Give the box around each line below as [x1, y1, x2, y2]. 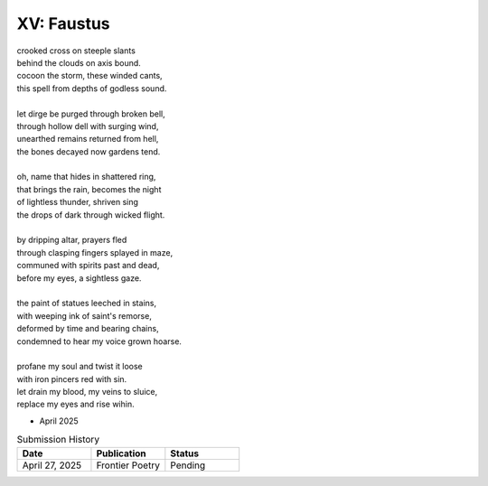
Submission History [16, 434, 99, 446]
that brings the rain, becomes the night [16, 183, 162, 194]
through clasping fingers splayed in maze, [16, 247, 174, 257]
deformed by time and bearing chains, [16, 323, 159, 334]
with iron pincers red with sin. [16, 373, 127, 384]
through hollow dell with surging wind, [16, 120, 159, 131]
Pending [170, 459, 206, 472]
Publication [96, 447, 146, 460]
